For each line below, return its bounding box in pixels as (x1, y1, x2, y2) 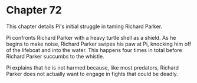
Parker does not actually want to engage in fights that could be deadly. (6, 70, 178, 77)
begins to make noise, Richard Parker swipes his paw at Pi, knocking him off (6, 40, 192, 47)
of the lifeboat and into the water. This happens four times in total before (6, 46, 182, 53)
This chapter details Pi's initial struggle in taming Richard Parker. (6, 23, 163, 30)
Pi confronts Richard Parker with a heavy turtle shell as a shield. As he (6, 34, 176, 41)
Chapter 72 (6, 4, 62, 17)
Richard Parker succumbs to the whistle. (6, 53, 104, 60)
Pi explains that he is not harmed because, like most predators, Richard (6, 64, 179, 71)
